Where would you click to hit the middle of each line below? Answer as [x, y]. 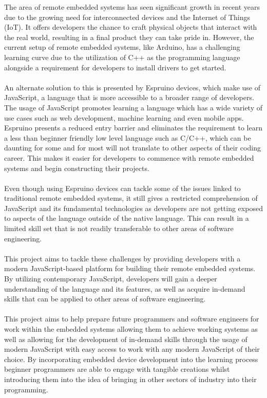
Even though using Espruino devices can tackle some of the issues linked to [122, 188]
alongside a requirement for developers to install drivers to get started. [115, 67]
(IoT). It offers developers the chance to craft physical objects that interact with [131, 27]
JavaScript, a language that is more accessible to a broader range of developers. [129, 97]
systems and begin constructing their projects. [77, 168]
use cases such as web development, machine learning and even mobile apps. [124, 117]
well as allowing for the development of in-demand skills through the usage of [126, 339]
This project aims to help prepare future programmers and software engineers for [132, 319]
